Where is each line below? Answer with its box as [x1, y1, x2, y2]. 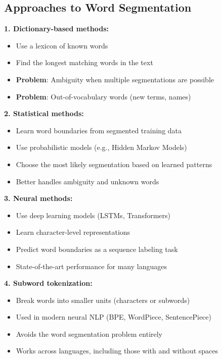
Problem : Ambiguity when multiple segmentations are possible [16, 74, 214, 84]
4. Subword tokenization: [4, 278, 93, 288]
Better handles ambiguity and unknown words [16, 176, 159, 186]
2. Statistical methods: [4, 108, 84, 119]
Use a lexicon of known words [16, 40, 108, 50]
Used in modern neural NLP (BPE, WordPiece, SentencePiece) [16, 312, 211, 322]
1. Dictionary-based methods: [4, 23, 109, 34]
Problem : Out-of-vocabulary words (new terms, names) [16, 91, 191, 101]
